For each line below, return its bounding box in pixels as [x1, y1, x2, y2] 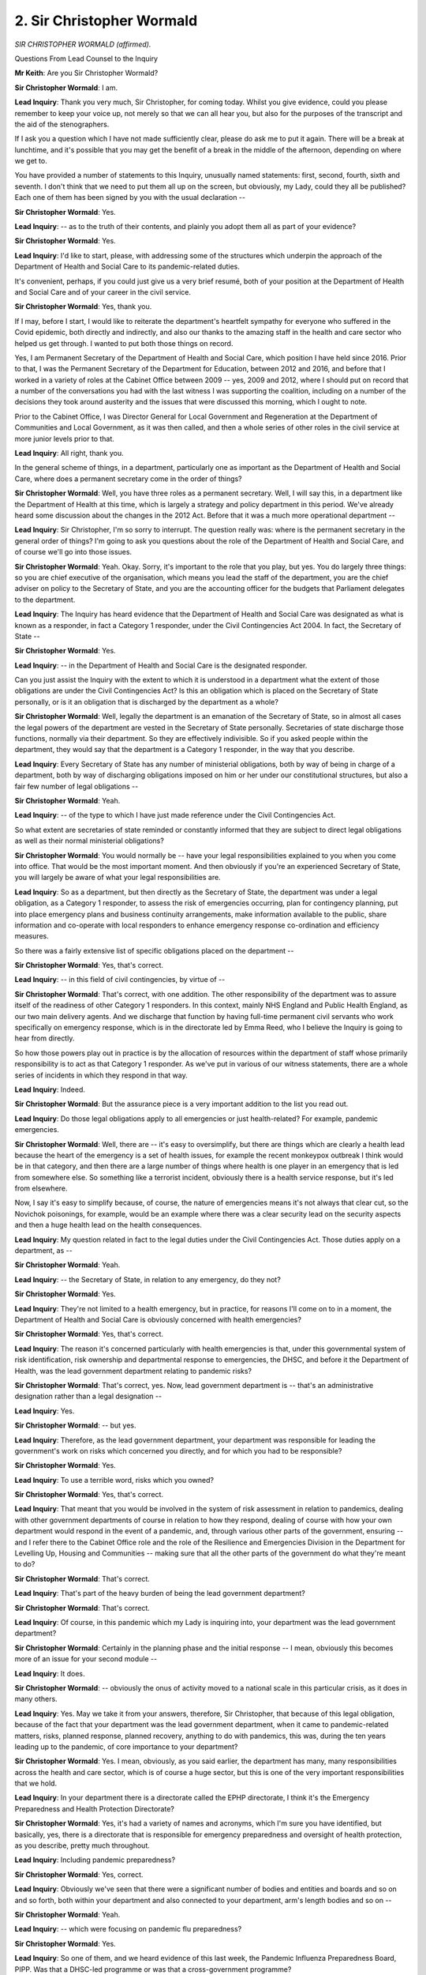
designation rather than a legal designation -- [14, 1391, 162, 1401]
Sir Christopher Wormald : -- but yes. [14, 1420, 137, 1430]
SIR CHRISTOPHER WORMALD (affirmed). [14, 39, 151, 49]
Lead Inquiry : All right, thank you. [14, 449, 124, 458]
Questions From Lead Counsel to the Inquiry [14, 54, 158, 63]
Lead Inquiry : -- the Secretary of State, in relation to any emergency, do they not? [14, 1274, 282, 1284]
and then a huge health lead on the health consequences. [14, 1221, 203, 1230]
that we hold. [14, 1778, 58, 1789]
